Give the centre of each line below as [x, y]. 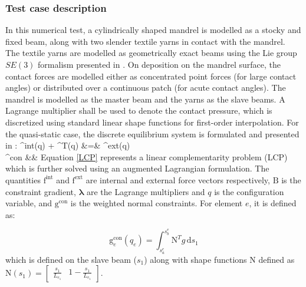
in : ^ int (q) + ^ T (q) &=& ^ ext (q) [68, 145]
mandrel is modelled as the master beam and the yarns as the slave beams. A [145, 99]
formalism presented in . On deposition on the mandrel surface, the [159, 64]
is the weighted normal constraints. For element [157, 203]
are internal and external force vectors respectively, [178, 179]
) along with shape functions [195, 259]
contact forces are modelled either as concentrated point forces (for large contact [151, 76]
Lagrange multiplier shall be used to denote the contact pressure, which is [139, 110]
